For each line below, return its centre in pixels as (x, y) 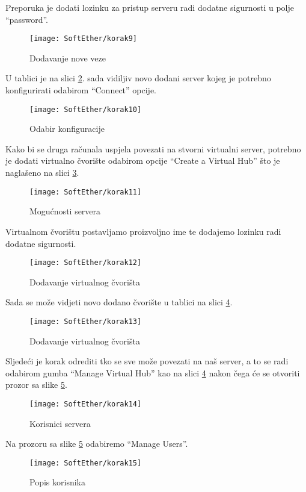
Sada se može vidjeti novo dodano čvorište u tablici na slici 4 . (119, 302)
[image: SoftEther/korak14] (86, 404)
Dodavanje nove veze (68, 58)
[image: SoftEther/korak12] (86, 263)
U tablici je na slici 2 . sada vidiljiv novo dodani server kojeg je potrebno (138, 78)
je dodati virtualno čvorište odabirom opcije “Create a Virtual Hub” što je (143, 160)
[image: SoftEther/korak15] (86, 463)
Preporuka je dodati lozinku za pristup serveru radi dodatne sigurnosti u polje (150, 7)
